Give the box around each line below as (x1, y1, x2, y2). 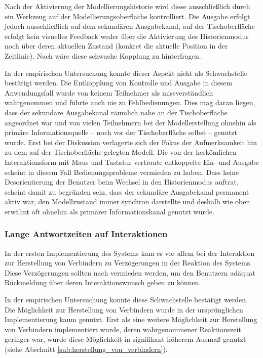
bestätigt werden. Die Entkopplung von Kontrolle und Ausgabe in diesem (5, 77, 233, 88)
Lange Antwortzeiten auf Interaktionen (5, 228, 168, 240)
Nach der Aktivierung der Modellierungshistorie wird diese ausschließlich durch (5, 1, 250, 11)
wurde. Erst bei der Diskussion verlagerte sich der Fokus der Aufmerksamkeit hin (5, 137, 257, 147)
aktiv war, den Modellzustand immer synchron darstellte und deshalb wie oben (5, 196, 250, 207)
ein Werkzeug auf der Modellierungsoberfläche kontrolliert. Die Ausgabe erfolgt (5, 11, 250, 21)
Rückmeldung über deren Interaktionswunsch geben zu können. (5, 277, 201, 288)
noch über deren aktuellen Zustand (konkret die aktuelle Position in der (5, 40, 228, 51)
